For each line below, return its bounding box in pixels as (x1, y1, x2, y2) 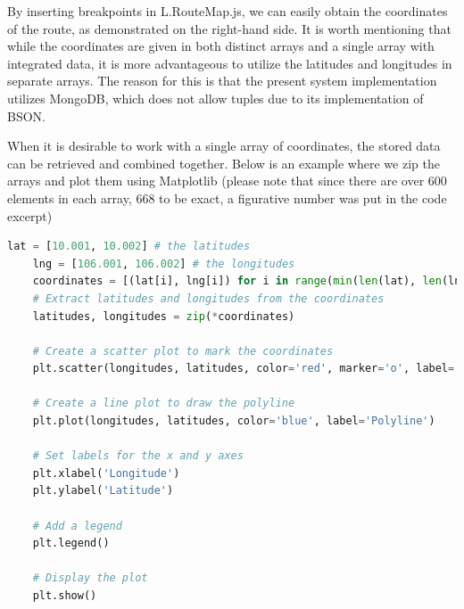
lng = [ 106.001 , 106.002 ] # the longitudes (32, 257, 295, 270)
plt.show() (32, 589, 97, 602)
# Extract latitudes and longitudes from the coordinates (32, 292, 385, 305)
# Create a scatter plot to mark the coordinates (32, 344, 334, 358)
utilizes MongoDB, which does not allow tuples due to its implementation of (7, 88, 424, 107)
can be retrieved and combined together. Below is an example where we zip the (7, 153, 440, 172)
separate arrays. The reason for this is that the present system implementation (7, 71, 437, 90)
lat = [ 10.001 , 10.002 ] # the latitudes (7, 240, 251, 253)
